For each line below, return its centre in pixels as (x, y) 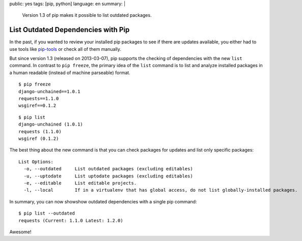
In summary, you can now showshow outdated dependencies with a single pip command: (103, 201)
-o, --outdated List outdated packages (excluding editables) (108, 169)
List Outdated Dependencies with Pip (70, 30)
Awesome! (20, 232)
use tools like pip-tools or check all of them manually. (65, 49)
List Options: (36, 162)
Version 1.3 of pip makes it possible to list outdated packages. (87, 15)
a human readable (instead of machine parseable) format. (70, 72)
